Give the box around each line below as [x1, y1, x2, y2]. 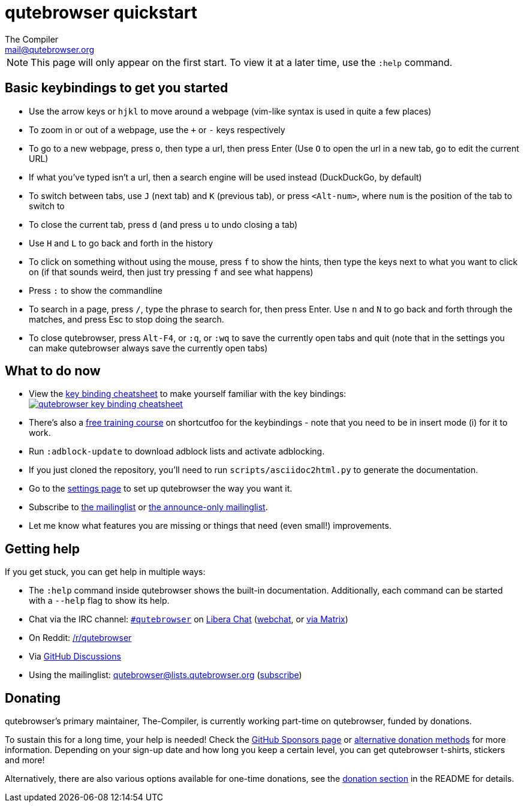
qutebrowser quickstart [5, 2, 198, 23]
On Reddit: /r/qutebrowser [29, 633, 132, 643]
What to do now [5, 363, 101, 379]
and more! [5, 755, 45, 766]
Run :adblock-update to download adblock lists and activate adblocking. [29, 446, 325, 457]
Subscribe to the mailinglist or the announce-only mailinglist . [29, 502, 268, 513]
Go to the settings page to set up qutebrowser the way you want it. [29, 483, 293, 494]
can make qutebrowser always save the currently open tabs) [29, 342, 268, 353]
